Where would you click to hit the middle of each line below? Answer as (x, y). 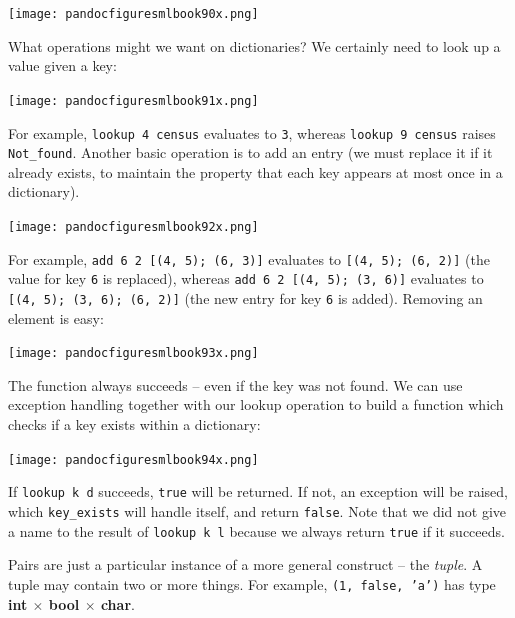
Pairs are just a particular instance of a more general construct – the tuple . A (245, 564)
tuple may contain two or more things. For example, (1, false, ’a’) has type (252, 583)
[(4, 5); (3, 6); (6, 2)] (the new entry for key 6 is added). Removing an (245, 297)
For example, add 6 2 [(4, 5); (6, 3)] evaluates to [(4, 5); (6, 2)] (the (249, 258)
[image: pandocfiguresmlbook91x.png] (133, 100)
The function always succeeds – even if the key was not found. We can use (235, 384)
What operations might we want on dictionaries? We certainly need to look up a (254, 45)
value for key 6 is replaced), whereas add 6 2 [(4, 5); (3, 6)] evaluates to (246, 278)
